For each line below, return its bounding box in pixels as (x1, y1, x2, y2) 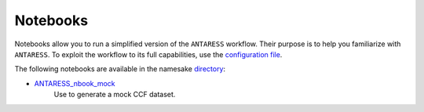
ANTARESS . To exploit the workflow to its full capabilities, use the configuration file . (14, 49, 283, 59)
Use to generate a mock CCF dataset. (53, 90, 176, 99)
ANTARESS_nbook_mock (34, 78, 115, 88)
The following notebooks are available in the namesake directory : (14, 64, 226, 74)
